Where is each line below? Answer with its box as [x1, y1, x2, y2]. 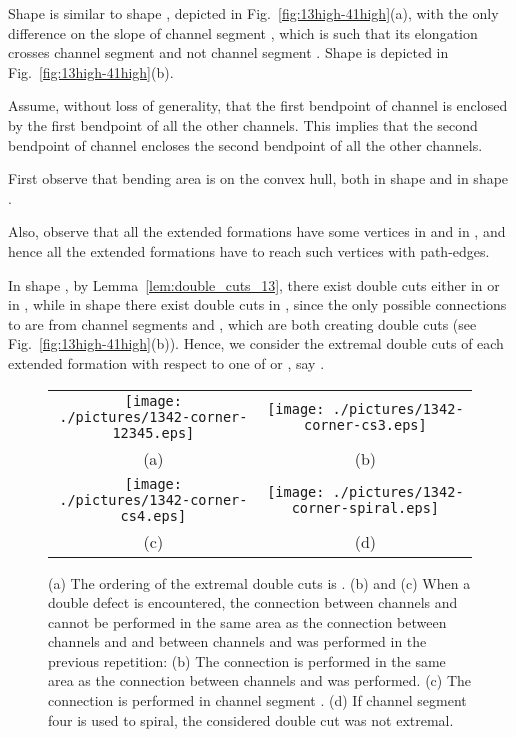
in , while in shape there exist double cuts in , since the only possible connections [8, 294, 507, 315]
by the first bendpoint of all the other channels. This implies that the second [8, 114, 478, 135]
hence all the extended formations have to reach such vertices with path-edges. [8, 240, 490, 261]
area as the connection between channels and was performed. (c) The [48, 670, 472, 691]
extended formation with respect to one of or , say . [8, 352, 325, 373]
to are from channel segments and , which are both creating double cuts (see [8, 313, 477, 334]
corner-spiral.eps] [291, 499, 440, 516]
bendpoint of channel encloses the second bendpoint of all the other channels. [8, 134, 483, 155]
